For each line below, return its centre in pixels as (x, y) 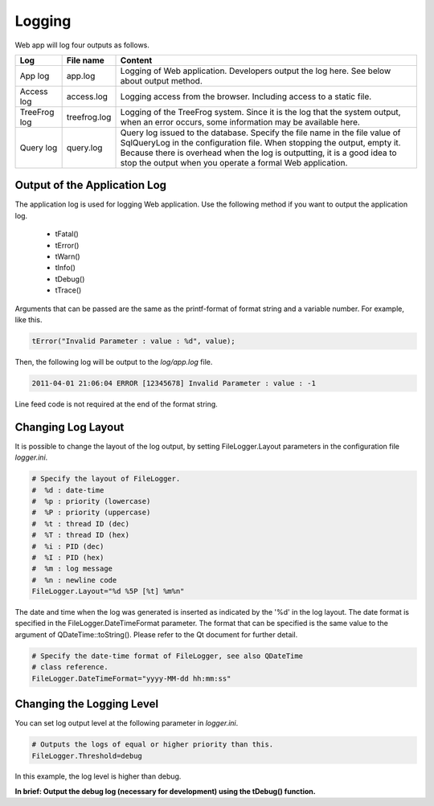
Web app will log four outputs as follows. (82, 45)
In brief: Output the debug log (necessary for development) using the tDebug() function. (166, 791)
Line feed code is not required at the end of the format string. (117, 404)
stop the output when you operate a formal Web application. (234, 162)
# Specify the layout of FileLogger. (106, 479)
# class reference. (70, 667)
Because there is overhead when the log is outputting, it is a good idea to (258, 153)
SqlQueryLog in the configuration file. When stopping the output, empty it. (260, 142)
